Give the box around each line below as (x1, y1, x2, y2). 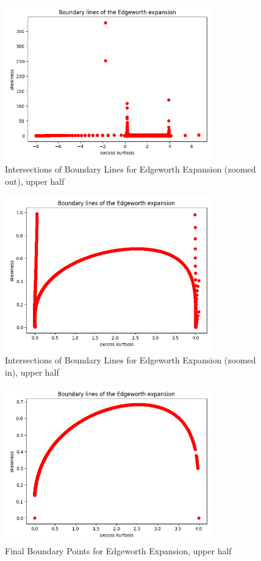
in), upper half (5, 365, 59, 378)
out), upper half (5, 174, 65, 187)
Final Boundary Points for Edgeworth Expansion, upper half (5, 544, 232, 557)
